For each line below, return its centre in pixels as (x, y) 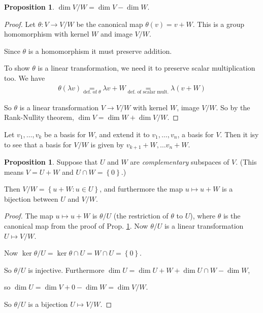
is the (232, 216)
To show (17, 68)
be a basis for (65, 134)
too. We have (25, 77)
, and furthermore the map (141, 189)
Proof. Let (20, 24)
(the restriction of (141, 216)
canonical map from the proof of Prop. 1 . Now (76, 226)
